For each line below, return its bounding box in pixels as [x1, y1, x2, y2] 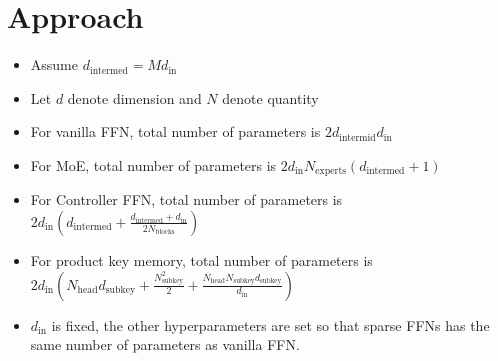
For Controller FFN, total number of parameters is [30, 189, 343, 210]
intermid [339, 132, 376, 143]
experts [315, 166, 347, 177]
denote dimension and [67, 87, 202, 108]
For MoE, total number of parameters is [30, 154, 277, 175]
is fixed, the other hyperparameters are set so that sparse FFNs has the [51, 314, 490, 335]
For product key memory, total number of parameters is [30, 249, 373, 270]
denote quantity [222, 87, 319, 108]
